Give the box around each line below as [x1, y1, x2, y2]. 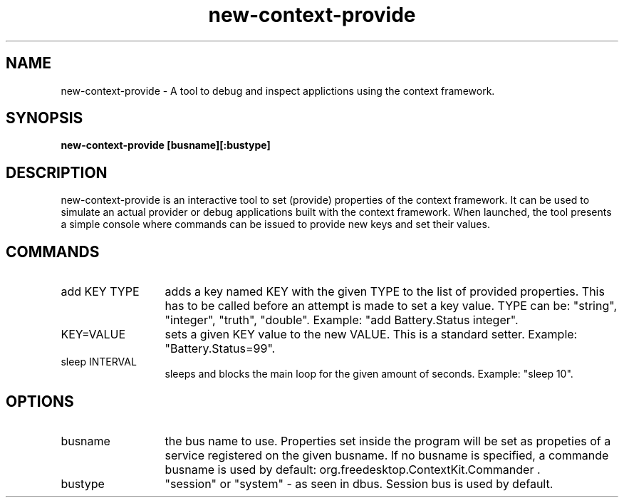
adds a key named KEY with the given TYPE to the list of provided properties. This [165, 284, 605, 299]
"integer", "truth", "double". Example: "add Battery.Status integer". [165, 313, 519, 328]
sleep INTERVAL [61, 356, 137, 368]
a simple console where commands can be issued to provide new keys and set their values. [61, 218, 490, 231]
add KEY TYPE [61, 284, 140, 299]
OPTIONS [6, 392, 74, 410]
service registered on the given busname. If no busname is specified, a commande [165, 447, 609, 462]
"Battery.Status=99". [165, 341, 276, 356]
